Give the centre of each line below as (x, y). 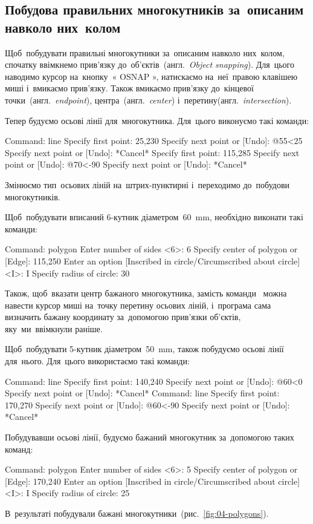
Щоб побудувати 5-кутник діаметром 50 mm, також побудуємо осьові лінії (144, 349)
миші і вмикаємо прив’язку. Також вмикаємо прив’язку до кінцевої (129, 88)
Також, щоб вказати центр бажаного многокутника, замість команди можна (146, 293)
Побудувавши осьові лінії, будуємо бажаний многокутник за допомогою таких (150, 437)
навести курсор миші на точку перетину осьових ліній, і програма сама (138, 305)
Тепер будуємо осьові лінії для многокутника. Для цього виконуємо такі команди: (157, 120)
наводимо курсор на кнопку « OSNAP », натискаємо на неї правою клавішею (151, 76)
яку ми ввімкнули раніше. (54, 328)
